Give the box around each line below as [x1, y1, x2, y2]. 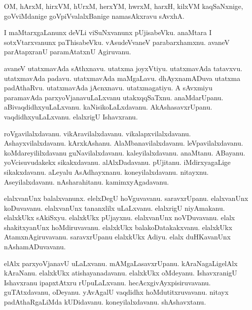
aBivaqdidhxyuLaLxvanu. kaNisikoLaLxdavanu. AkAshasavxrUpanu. [4, 102, 213, 112]
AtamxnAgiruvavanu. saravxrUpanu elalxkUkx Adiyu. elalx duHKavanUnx [4, 232, 231, 242]
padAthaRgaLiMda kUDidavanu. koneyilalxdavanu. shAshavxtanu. [4, 297, 206, 307]
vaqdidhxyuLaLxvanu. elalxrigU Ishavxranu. [4, 111, 138, 121]
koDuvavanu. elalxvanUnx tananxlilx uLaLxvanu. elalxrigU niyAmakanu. [4, 202, 225, 213]
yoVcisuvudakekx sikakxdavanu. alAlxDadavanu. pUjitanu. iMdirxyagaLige [4, 157, 231, 167]
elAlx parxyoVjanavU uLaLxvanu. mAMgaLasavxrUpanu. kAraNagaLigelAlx [4, 258, 238, 268]
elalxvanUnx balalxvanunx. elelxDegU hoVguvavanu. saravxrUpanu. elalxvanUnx [4, 193, 249, 203]
